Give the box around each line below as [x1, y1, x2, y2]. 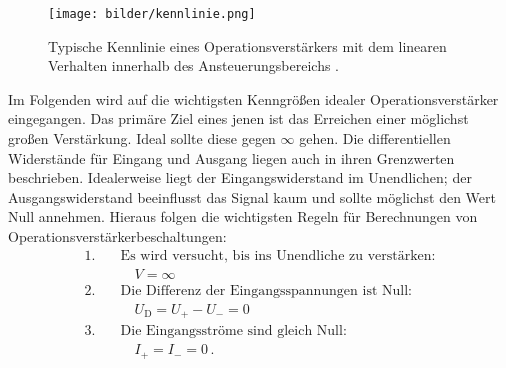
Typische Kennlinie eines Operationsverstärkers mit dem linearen [48, 35, 447, 56]
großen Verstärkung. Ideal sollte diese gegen [8, 128, 276, 149]
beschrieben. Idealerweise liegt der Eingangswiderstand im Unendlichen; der [8, 167, 472, 188]
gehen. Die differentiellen [299, 128, 451, 149]
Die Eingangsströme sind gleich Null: [120, 324, 347, 339]
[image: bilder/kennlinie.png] [48, 7, 256, 21]
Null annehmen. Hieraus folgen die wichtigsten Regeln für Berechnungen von [8, 206, 478, 227]
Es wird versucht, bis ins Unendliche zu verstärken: [120, 248, 436, 263]
